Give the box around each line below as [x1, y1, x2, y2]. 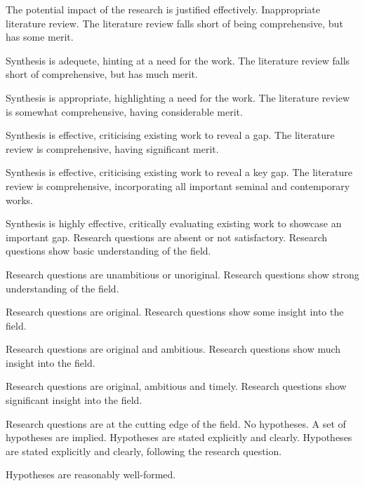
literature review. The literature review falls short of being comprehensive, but [6, 15, 343, 30]
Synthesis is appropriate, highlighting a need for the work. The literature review [6, 90, 350, 104]
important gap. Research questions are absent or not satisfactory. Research [6, 229, 328, 244]
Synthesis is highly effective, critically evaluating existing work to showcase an [6, 216, 342, 231]
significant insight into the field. [6, 393, 142, 407]
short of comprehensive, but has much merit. [6, 67, 198, 81]
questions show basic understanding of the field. [6, 243, 211, 258]
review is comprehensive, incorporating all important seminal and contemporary [6, 178, 350, 193]
